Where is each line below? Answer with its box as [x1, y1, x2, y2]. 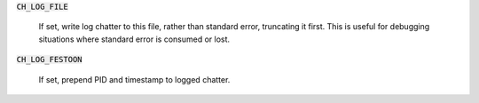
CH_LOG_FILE [16, 2, 68, 12]
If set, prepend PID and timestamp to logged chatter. [38, 74, 231, 84]
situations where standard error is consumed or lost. [38, 34, 231, 44]
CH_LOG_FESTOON [16, 54, 83, 65]
